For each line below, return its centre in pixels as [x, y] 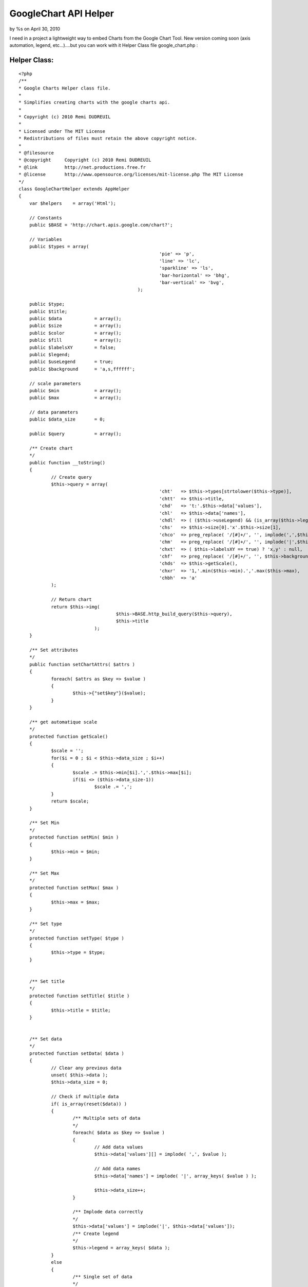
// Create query [71, 477]
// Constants [45, 218]
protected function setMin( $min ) [74, 837]
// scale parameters [55, 383]
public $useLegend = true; [71, 362]
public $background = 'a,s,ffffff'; [82, 369]
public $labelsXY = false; [73, 347]
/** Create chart [51, 448]
